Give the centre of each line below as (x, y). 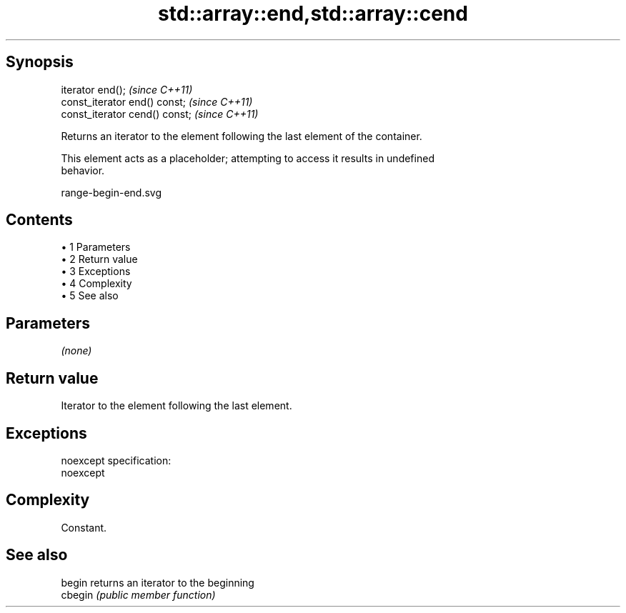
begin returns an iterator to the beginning (158, 582)
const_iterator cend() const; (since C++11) (160, 114)
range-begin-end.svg (111, 192)
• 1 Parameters (96, 247)
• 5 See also (90, 296)
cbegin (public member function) (138, 594)
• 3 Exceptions (96, 271)
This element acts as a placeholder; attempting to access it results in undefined (248, 158)
